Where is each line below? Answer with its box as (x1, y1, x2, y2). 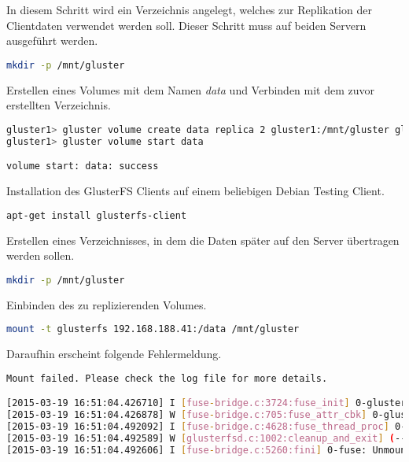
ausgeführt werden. (6, 32, 98, 49)
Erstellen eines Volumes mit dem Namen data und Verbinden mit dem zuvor (6, 81, 375, 98)
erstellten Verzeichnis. (6, 97, 111, 113)
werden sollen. (6, 247, 75, 264)
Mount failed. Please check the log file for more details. (6, 372, 328, 384)
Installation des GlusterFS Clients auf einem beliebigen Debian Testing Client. (6, 183, 385, 199)
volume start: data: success (6, 161, 159, 172)
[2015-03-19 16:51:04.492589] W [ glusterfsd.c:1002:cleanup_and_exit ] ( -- (6, 432, 407, 444)
